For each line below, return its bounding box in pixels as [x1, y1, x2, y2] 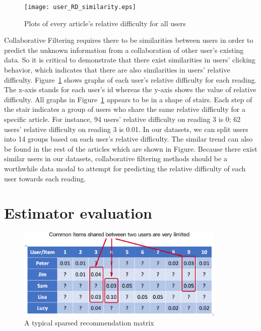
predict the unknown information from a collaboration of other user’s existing [4, 44, 244, 55]
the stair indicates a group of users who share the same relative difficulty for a [4, 104, 245, 114]
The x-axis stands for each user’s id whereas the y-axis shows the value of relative [4, 84, 256, 95]
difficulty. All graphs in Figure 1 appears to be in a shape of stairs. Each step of [4, 94, 252, 104]
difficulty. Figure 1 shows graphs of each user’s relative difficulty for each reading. [4, 74, 257, 85]
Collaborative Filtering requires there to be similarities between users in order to [4, 35, 253, 45]
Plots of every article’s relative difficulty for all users [24, 18, 186, 28]
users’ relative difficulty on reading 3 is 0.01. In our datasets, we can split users [4, 123, 248, 134]
